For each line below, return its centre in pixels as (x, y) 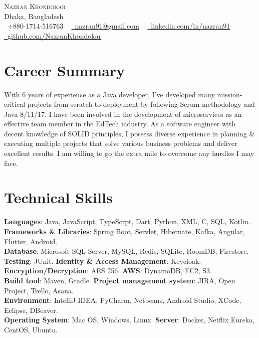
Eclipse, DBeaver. (31, 310)
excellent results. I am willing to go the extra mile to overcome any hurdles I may (129, 153)
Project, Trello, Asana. (39, 290)
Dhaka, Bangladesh (34, 16)
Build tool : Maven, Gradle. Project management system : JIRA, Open (120, 280)
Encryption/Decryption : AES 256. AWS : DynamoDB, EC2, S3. (108, 271)
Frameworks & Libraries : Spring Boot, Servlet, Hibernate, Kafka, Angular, (124, 231)
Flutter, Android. (31, 241)
